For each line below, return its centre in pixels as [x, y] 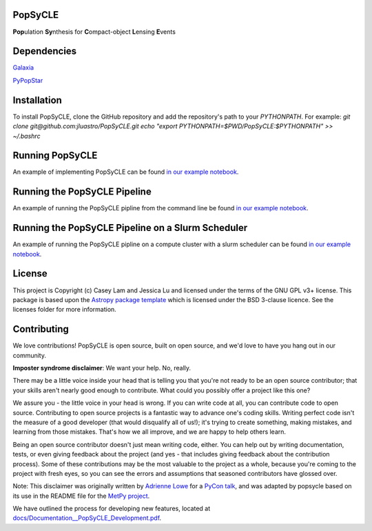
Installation [37, 100]
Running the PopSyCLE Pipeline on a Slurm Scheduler [130, 228]
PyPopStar [28, 80]
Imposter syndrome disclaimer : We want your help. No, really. [102, 368]
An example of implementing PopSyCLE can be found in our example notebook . [126, 172]
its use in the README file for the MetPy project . [81, 496]
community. [29, 355]
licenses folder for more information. [64, 310]
